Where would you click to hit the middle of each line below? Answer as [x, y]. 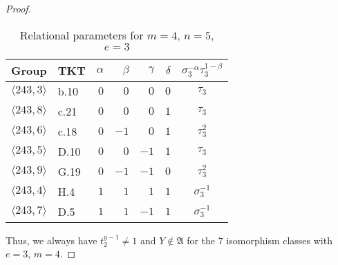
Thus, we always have [51, 240]
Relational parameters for [82, 35]
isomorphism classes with [279, 240]
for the [201, 240]
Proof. [18, 8]
